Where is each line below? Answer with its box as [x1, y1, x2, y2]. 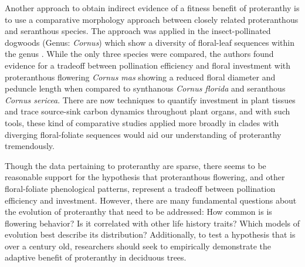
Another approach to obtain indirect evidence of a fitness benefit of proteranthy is [5, 2, 300, 13]
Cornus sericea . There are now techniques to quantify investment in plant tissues [5, 93, 296, 106]
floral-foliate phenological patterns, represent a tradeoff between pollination [5, 182, 276, 194]
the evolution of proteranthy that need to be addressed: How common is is [5, 205, 272, 218]
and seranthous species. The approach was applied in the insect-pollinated [5, 25, 271, 37]
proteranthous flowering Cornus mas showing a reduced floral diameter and [5, 70, 276, 83]
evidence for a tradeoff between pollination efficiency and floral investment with [5, 59, 291, 71]
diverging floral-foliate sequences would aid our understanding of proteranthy [5, 128, 282, 140]
